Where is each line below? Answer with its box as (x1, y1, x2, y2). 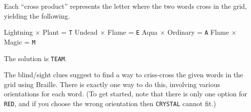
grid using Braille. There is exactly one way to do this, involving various (4, 79, 221, 89)
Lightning (4, 27, 33, 37)
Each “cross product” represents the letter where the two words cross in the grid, (4, 1, 247, 11)
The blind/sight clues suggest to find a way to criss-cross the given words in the (4, 69, 243, 80)
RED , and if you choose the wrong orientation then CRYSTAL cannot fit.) (4, 98, 216, 108)
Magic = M (4, 36, 36, 46)
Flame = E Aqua (107, 27, 158, 37)
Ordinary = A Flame (167, 27, 229, 37)
